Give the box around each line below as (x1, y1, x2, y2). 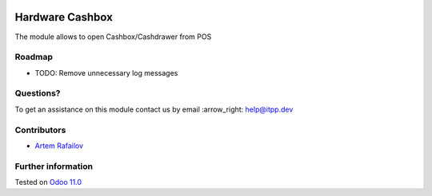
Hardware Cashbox (14, 10, 114, 24)
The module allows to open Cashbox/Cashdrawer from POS (14, 32, 212, 41)
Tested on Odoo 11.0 (14, 178, 82, 187)
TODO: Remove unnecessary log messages (34, 68, 178, 77)
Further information (14, 160, 94, 171)
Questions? (14, 88, 61, 99)
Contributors (14, 124, 66, 135)
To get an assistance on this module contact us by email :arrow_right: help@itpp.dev (14, 104, 294, 114)
